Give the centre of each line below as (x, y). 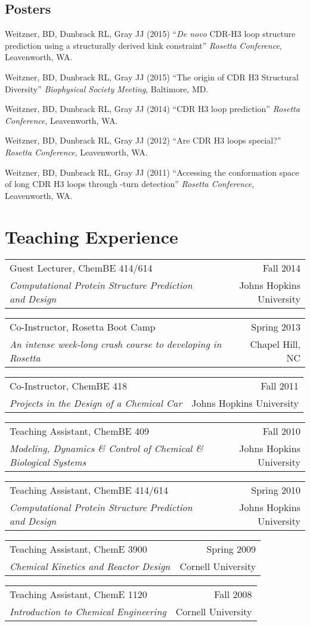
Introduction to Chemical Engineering (88, 612)
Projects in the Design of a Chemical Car (96, 403)
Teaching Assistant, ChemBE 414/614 (89, 490)
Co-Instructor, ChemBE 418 (69, 386)
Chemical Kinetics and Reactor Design (90, 566)
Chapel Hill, (275, 344)
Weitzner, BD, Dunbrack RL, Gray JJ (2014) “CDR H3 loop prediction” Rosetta (152, 109)
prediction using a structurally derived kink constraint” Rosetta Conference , (143, 45)
